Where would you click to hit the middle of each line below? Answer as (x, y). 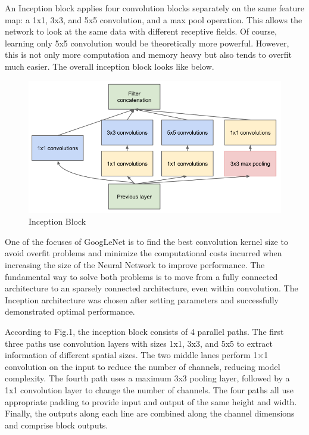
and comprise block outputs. (57, 425)
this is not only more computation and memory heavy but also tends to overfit (148, 55)
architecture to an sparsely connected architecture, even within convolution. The (152, 288)
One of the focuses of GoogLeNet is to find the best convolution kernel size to (146, 241)
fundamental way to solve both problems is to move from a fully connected (141, 276)
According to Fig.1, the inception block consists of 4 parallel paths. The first (144, 332)
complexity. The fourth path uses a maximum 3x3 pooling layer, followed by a (147, 378)
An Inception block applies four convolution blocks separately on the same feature (154, 8)
